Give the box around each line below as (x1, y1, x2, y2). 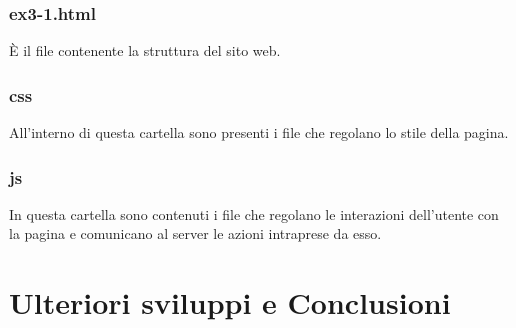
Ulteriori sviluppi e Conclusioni (9, 282, 451, 323)
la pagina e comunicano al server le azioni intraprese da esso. (9, 223, 382, 244)
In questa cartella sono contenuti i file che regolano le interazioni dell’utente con (9, 203, 499, 224)
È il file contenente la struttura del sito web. (9, 40, 281, 61)
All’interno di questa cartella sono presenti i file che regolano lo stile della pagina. (9, 122, 509, 143)
